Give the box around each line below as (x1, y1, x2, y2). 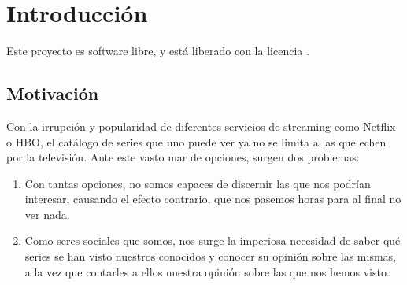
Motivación (6, 81, 99, 105)
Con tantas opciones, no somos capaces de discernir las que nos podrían (24, 175, 371, 191)
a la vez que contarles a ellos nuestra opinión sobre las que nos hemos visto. (24, 263, 390, 279)
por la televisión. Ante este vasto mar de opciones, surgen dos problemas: (6, 149, 360, 165)
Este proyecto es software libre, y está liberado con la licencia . (6, 43, 309, 59)
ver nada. (24, 205, 70, 222)
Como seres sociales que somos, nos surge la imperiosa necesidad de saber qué (24, 232, 401, 249)
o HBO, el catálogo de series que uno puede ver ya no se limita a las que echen (6, 133, 387, 150)
